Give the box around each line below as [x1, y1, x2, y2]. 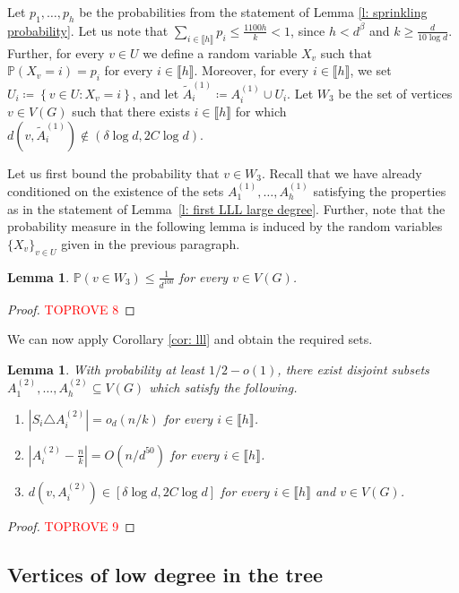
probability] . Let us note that [7, 21, 169, 39]
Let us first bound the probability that [7, 163, 220, 182]
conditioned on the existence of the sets [7, 182, 224, 201]
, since [290, 21, 325, 39]
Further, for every [7, 43, 105, 62]
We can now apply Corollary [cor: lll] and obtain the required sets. [7, 330, 373, 348]
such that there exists [72, 102, 190, 121]
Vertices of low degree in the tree [7, 560, 324, 588]
